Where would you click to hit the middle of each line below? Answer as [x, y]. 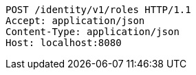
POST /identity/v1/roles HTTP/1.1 [98, 10]
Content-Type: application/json [92, 32]
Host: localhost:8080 [64, 43]
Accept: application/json [75, 21]
